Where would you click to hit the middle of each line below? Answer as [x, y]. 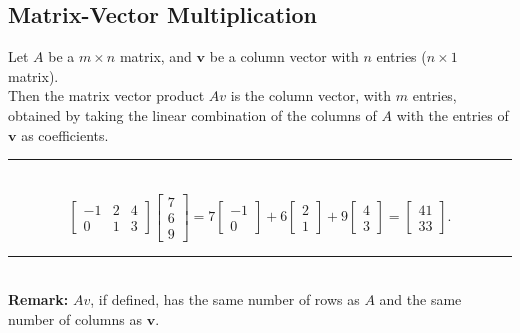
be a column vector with [284, 56]
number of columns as [75, 319]
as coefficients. [65, 134]
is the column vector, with [311, 95]
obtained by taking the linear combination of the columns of [192, 114]
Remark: [38, 299]
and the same [420, 299]
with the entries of [452, 114]
